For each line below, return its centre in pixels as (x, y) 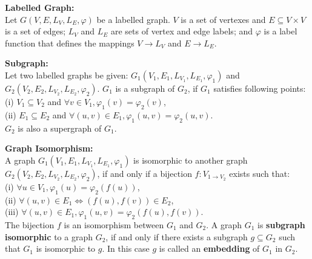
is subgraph (281, 224)
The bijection (30, 224)
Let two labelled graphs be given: (67, 75)
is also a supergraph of (60, 128)
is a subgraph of (145, 88)
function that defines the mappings (70, 43)
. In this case (126, 248)
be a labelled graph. (133, 19)
